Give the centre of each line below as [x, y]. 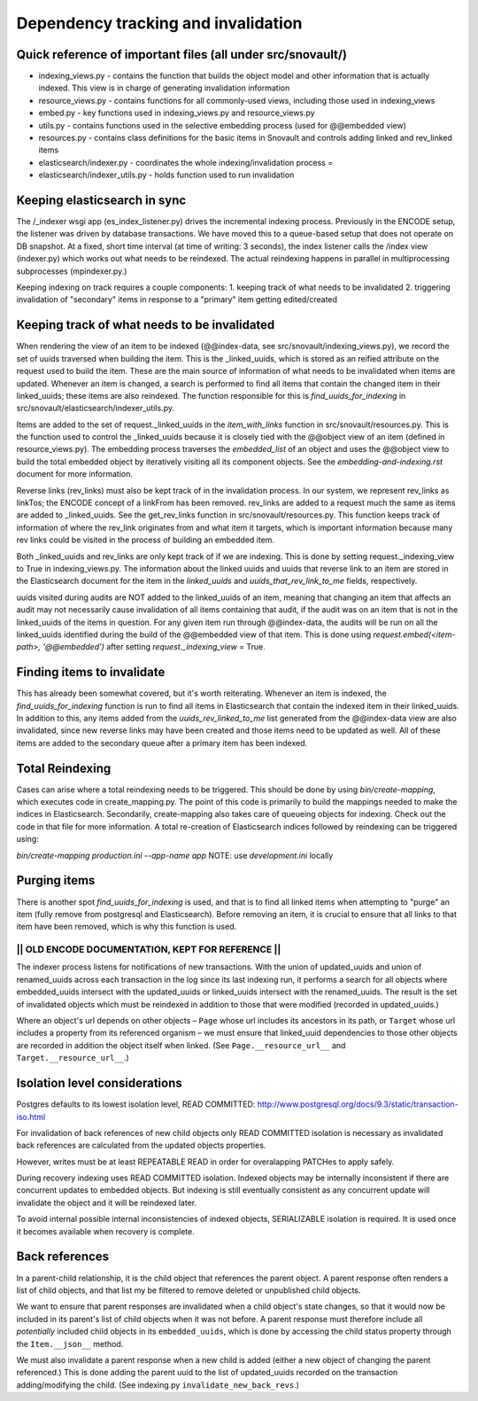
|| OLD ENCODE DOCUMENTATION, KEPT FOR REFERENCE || [149, 950]
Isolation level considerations [99, 1083]
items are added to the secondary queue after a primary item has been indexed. [162, 743]
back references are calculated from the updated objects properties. [141, 1145]
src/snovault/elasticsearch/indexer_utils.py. [95, 409]
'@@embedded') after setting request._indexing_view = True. [154, 647]
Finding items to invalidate [91, 672]
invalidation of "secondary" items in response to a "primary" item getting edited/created [177, 300]
